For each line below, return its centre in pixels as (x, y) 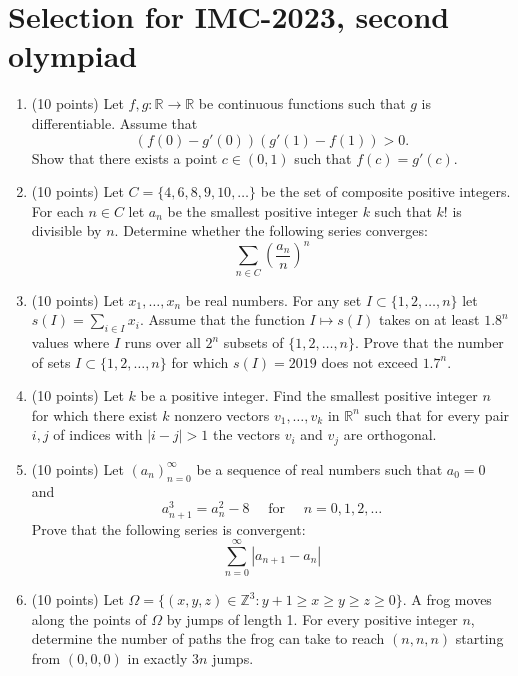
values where (70, 342)
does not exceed (369, 361)
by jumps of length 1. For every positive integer (312, 618)
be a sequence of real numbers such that (319, 468)
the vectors (246, 434)
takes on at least (429, 319)
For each (57, 210)
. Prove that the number (429, 342)
